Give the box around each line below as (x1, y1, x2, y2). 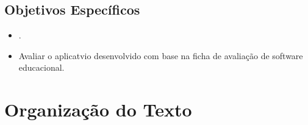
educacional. (18, 61, 65, 74)
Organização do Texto (4, 97, 192, 122)
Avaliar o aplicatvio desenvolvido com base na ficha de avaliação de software (18, 49, 303, 62)
